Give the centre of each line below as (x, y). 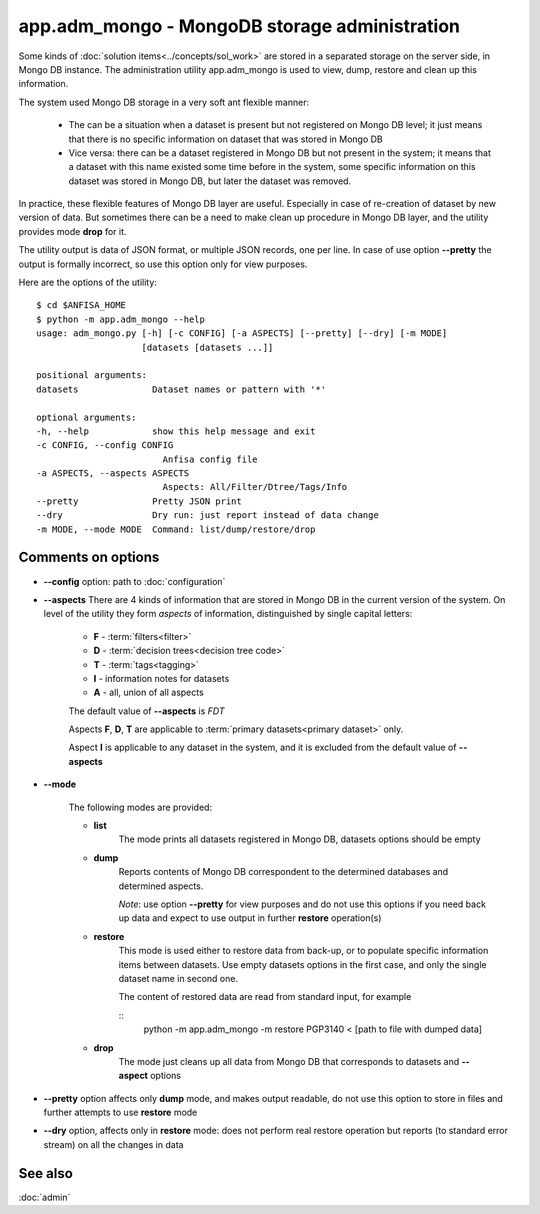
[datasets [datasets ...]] (207, 347)
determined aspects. (161, 886)
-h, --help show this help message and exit (176, 431)
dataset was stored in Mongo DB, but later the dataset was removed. (210, 181)
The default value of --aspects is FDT (146, 711)
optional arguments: (86, 417)
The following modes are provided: (140, 807)
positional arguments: (92, 375)
